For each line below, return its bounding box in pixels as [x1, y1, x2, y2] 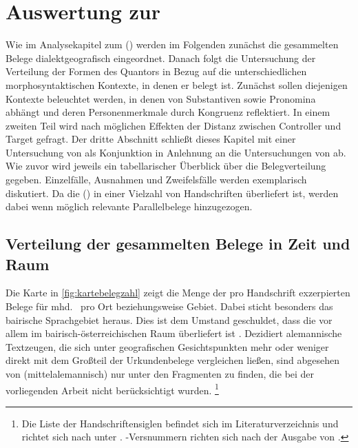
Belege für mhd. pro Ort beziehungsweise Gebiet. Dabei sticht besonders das [6, 299, 333, 314]
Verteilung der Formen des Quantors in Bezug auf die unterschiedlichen [6, 64, 307, 79]
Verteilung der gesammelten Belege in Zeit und [6, 233, 350, 254]
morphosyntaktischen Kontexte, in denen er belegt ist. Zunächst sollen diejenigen [6, 77, 348, 92]
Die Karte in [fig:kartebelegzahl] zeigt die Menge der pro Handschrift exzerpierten [6, 285, 350, 300]
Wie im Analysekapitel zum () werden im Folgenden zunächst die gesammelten [6, 37, 339, 52]
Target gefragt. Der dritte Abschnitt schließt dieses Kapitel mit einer [6, 132, 296, 146]
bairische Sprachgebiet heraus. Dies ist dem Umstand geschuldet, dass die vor [6, 312, 333, 327]
